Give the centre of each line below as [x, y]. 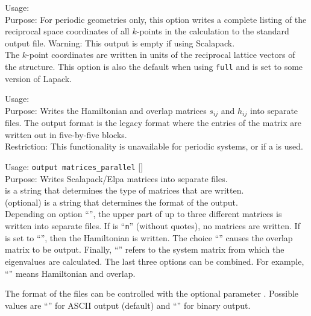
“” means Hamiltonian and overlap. [70, 273]
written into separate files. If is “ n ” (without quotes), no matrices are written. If [152, 226]
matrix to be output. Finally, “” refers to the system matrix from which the [145, 249]
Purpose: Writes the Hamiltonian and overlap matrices [106, 110]
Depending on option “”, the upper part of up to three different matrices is [143, 214]
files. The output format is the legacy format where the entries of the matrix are [153, 123]
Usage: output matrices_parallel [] [74, 167]
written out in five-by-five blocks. [66, 134]
